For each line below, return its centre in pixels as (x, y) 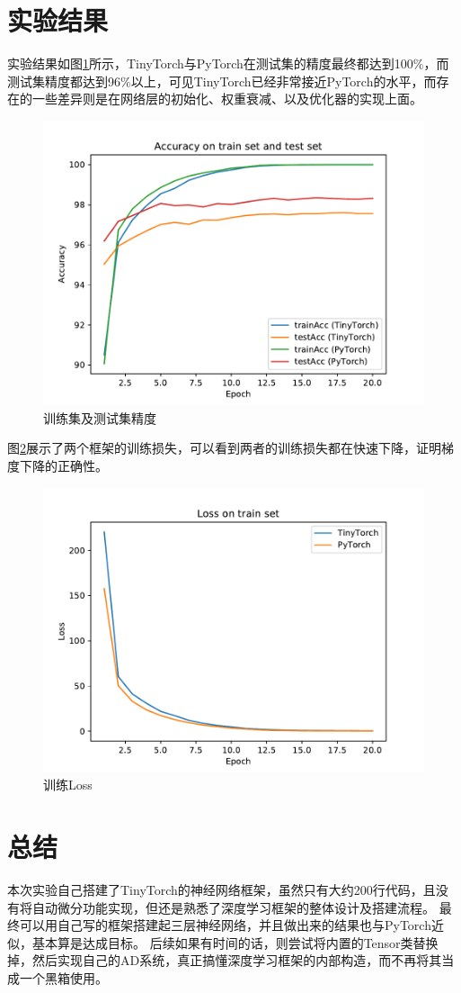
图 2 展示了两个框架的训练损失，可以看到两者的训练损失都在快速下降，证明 (224, 448)
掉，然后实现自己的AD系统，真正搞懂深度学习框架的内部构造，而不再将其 (225, 960)
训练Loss (68, 785)
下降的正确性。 (63, 465)
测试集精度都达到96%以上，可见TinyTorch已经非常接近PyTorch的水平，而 (222, 81)
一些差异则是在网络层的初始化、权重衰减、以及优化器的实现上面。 (227, 99)
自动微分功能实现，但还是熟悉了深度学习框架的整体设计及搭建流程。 (233, 907)
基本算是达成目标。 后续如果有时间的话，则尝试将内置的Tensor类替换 (235, 942)
